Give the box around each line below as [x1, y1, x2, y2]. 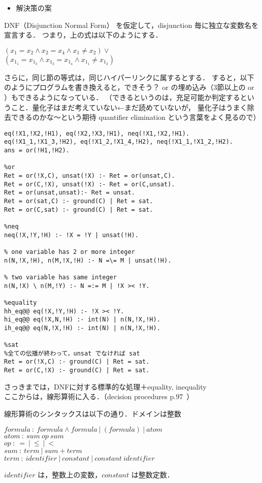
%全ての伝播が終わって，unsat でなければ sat [4, 349, 140, 357]
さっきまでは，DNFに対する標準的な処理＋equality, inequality [4, 381, 207, 392]
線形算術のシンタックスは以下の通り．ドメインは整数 [4, 408, 182, 418]
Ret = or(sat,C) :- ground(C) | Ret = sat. [4, 198, 153, 205]
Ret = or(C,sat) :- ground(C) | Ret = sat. [4, 206, 153, 213]
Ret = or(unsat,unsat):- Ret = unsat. [4, 189, 135, 197]
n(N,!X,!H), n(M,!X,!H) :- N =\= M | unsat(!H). [4, 256, 172, 264]
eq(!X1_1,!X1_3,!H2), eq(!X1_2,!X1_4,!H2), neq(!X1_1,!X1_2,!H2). [4, 138, 234, 146]
